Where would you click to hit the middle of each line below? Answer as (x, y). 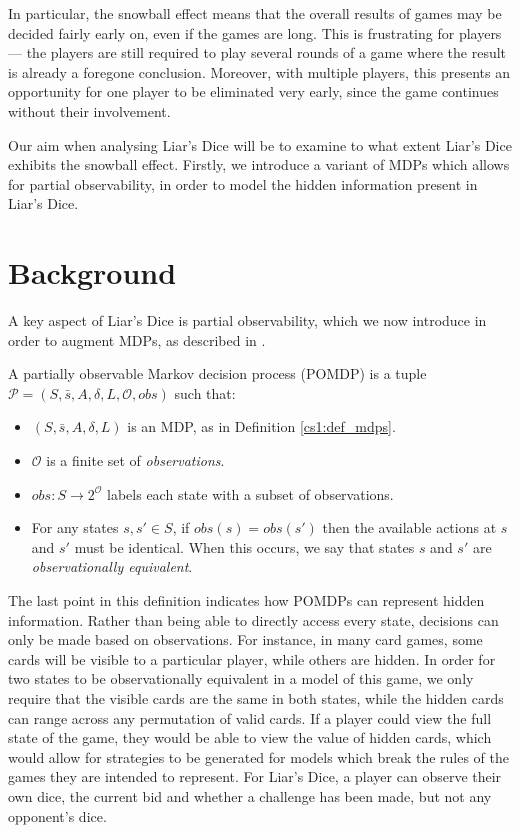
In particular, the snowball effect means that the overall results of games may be (255, 13)
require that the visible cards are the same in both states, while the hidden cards (256, 697)
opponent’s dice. (57, 815)
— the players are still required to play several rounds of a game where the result (257, 52)
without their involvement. (89, 110)
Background (92, 272)
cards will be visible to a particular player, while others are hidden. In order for (252, 658)
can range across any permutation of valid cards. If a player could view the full (250, 717)
